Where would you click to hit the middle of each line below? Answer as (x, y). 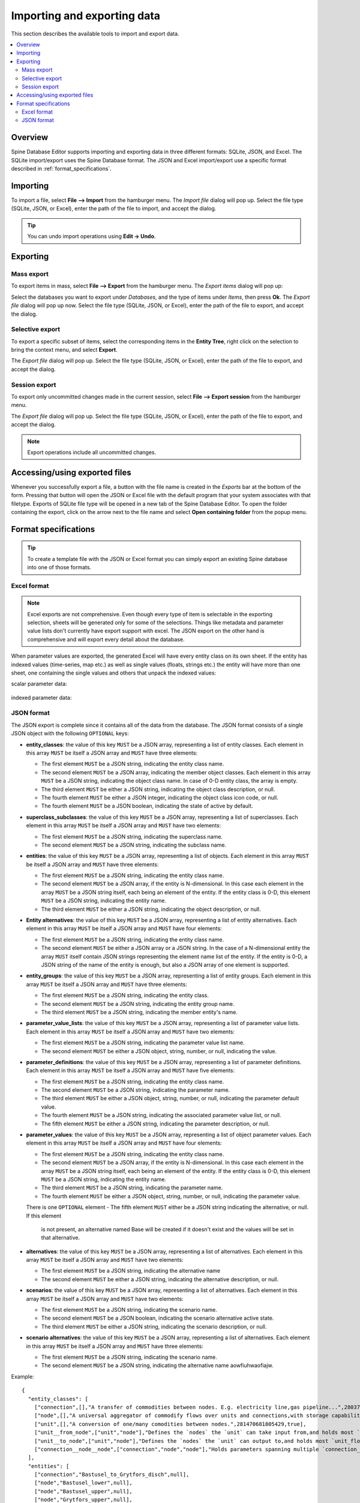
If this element (44, 1216)
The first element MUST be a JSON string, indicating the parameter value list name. (143, 1042)
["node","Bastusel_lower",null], (83, 1483)
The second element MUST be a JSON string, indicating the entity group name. (138, 1003)
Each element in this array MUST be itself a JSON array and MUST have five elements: (130, 1071)
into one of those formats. (59, 568)
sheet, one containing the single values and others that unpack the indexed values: (113, 673)
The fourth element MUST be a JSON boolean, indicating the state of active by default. (147, 806)
